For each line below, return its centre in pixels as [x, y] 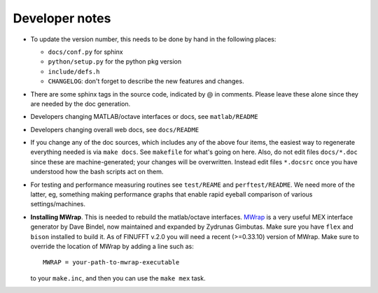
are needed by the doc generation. [80, 103]
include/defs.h [74, 71]
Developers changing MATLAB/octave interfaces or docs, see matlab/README [144, 117]
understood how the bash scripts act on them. [97, 172]
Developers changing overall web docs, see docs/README [115, 129]
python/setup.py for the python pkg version [115, 62]
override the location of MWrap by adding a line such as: [112, 246]
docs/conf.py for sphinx [86, 52]
